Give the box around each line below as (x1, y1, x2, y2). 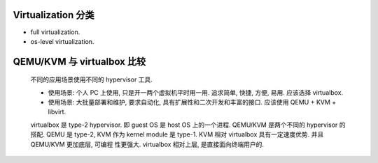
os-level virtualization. (30, 37, 94, 45)
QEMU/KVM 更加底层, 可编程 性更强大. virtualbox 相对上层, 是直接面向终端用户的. (30, 140, 265, 148)
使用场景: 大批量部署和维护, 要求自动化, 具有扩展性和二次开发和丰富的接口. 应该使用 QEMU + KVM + (48, 98, 337, 107)
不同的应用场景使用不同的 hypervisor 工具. (30, 75, 153, 84)
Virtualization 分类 (13, 9, 94, 21)
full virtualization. (30, 28, 80, 36)
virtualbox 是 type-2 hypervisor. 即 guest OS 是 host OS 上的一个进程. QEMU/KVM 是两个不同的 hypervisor (30, 121, 338, 129)
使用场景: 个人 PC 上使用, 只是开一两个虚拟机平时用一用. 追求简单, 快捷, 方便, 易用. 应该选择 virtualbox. (48, 88, 343, 97)
